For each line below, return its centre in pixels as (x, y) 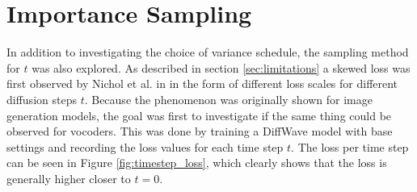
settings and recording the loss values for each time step (145, 146)
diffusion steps (42, 99)
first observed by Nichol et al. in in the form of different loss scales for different (202, 83)
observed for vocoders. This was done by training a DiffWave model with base (200, 131)
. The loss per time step (350, 146)
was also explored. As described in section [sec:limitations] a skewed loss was (221, 67)
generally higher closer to (69, 178)
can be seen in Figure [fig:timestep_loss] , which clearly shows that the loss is (197, 163)
